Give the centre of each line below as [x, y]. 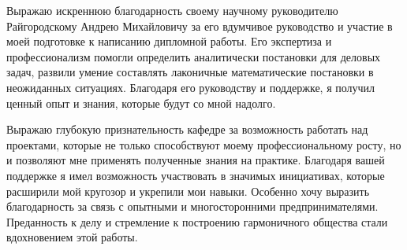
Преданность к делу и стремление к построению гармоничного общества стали [197, 221]
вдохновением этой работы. [72, 237]
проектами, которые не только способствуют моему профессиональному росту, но [204, 144]
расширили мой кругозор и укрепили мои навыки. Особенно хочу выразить [188, 191]
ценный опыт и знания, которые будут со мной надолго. [141, 103]
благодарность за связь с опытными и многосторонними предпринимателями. [192, 206]
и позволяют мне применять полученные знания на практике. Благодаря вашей [196, 160]
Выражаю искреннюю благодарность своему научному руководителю [172, 10]
